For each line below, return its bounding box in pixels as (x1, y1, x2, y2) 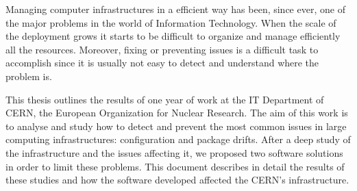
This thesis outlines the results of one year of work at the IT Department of (5, 92, 324, 106)
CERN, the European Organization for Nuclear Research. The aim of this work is (5, 105, 348, 120)
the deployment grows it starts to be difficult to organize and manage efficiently (5, 29, 341, 43)
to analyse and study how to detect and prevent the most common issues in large (5, 118, 347, 133)
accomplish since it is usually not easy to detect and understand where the (5, 55, 319, 70)
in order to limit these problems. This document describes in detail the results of (5, 159, 345, 173)
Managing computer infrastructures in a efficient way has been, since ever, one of (5, 2, 345, 16)
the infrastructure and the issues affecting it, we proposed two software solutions (5, 145, 343, 160)
